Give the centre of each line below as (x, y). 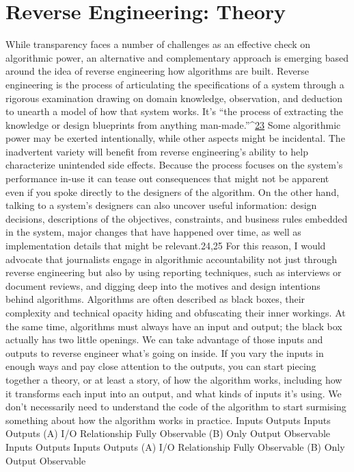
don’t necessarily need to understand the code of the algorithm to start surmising (176, 407)
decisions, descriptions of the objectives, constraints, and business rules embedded (177, 218)
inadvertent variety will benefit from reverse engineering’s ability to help (157, 151)
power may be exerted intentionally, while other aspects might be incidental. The (175, 138)
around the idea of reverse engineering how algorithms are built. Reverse (158, 71)
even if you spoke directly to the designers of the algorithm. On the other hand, (173, 191)
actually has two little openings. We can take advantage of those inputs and (164, 339)
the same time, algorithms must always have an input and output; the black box (174, 326)
